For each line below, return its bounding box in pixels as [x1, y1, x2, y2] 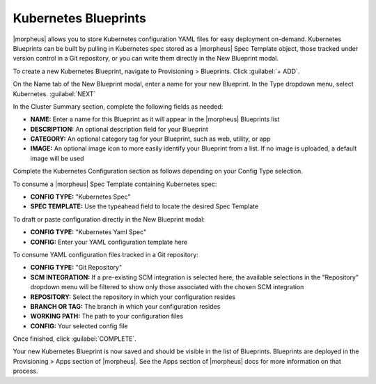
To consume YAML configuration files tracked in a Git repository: [13, 250, 198, 259]
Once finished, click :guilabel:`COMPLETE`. [13, 335, 137, 343]
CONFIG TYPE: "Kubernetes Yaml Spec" [30, 228, 147, 236]
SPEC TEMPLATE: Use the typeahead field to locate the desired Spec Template [30, 202, 259, 210]
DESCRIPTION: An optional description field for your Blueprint [30, 125, 209, 133]
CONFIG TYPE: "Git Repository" [30, 263, 122, 272]
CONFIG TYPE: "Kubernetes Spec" [30, 192, 132, 201]
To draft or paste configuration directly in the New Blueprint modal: [13, 215, 205, 223]
